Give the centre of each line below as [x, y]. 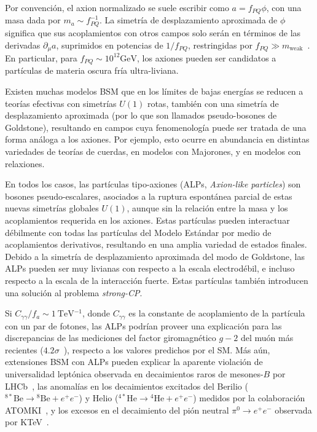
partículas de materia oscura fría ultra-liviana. [92, 70]
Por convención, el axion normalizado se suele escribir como [117, 7]
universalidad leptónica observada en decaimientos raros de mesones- [134, 373]
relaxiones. [25, 163]
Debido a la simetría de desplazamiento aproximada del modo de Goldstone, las [155, 256]
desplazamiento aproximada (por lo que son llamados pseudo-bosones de [141, 115]
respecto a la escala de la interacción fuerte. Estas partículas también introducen [157, 280]
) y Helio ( [99, 398]
